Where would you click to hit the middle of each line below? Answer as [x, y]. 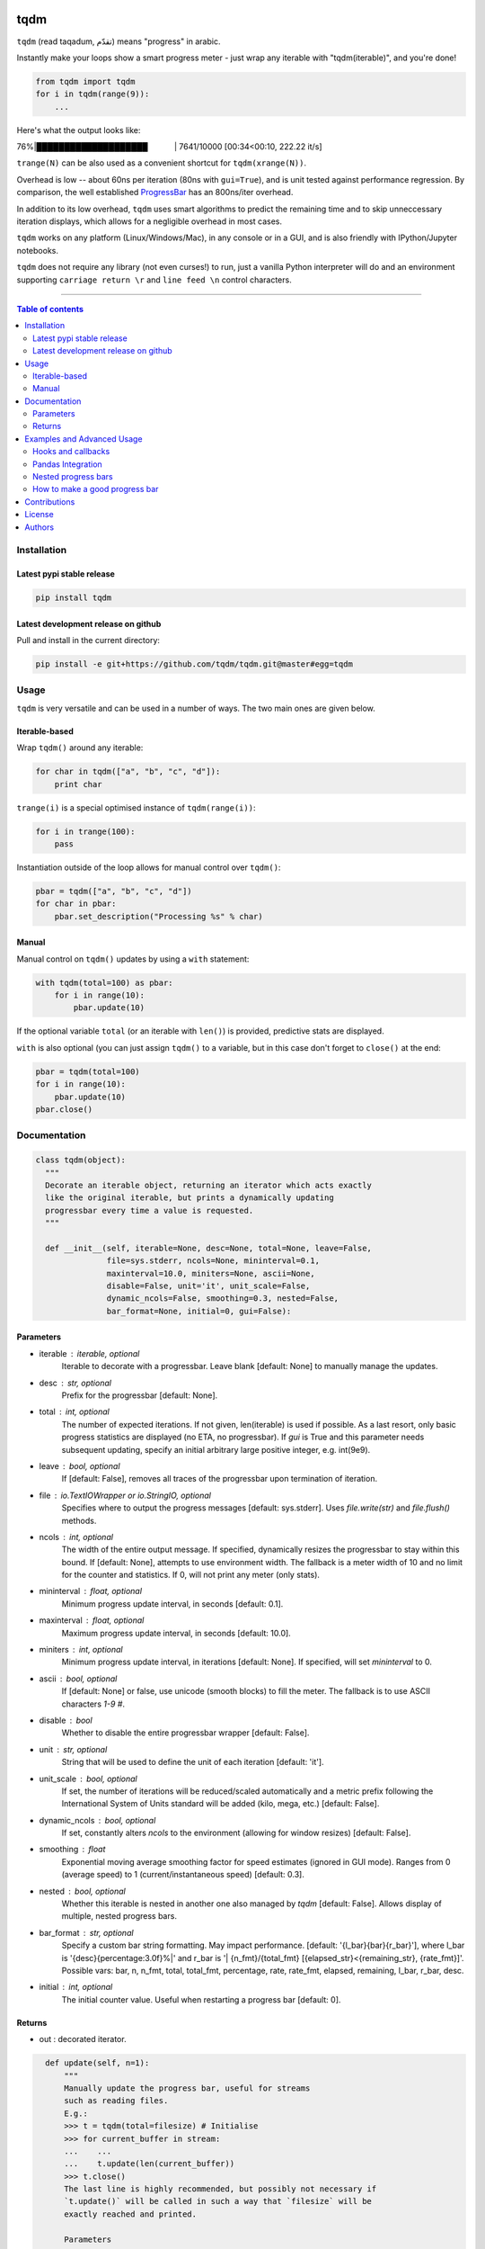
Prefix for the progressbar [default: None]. [140, 1395]
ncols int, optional [76, 1537]
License [39, 515]
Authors [39, 527]
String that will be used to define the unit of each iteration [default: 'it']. [193, 1762]
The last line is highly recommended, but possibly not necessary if [220, 2189]
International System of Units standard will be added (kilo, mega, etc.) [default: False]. [220, 1804]
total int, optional [74, 1411]
